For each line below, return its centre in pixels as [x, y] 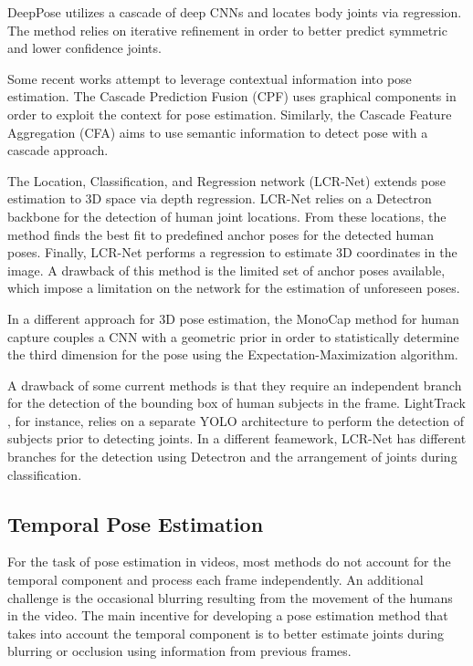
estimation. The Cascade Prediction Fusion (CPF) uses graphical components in [232, 96]
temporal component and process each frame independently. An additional [215, 580]
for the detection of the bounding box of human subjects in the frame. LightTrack [236, 403]
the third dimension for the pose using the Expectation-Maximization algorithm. [233, 354]
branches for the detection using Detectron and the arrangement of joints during [232, 457]
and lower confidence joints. [84, 48]
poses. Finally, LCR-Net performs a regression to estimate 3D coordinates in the [232, 252]
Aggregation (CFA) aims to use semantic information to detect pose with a [218, 132]
